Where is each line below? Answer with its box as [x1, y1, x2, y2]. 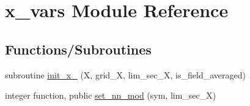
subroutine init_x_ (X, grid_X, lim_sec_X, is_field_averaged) [5, 68, 246, 81]
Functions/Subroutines [5, 39, 152, 58]
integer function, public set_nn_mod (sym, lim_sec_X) [5, 89, 216, 102]
